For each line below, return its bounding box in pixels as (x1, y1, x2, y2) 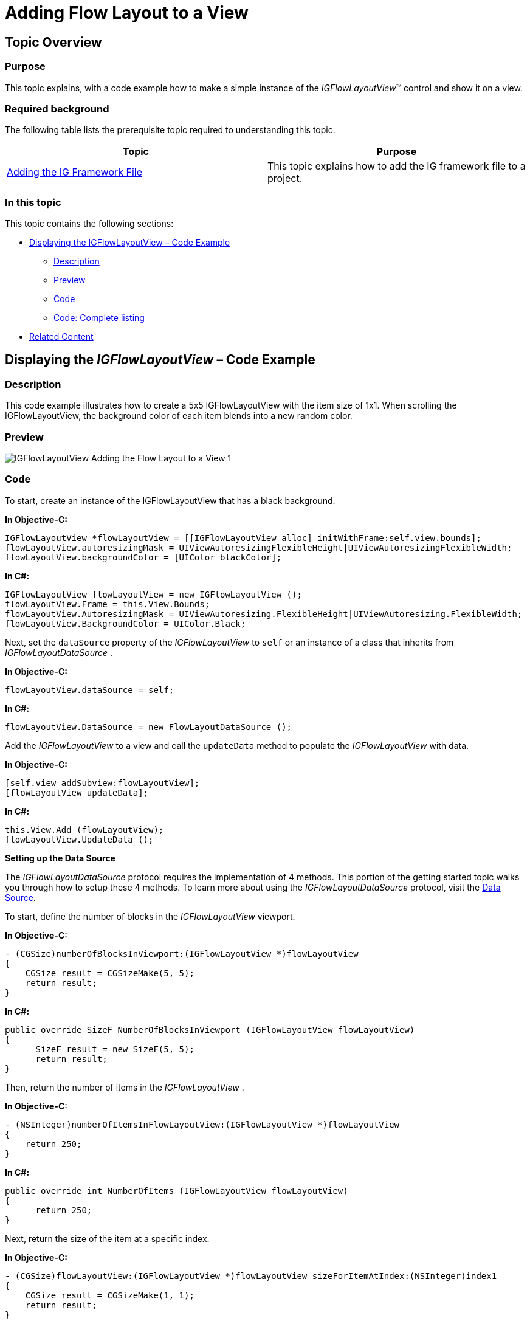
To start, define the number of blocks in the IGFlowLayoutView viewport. (5, 911, 295, 922)
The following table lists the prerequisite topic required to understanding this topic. (5, 125, 336, 136)
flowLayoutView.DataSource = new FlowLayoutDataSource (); (5, 722, 292, 732)
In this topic (5, 196, 61, 209)
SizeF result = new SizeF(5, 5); (35, 1044, 194, 1054)
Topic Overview (5, 34, 102, 50)
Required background (5, 102, 109, 115)
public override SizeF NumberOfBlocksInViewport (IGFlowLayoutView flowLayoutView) (5, 1024, 415, 1035)
